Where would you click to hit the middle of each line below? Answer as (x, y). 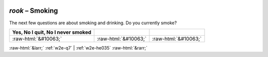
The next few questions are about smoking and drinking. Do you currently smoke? (93, 23)
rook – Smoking (33, 11)
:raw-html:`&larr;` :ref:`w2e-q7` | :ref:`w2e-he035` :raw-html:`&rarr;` (78, 48)
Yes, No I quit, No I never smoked (52, 32)
